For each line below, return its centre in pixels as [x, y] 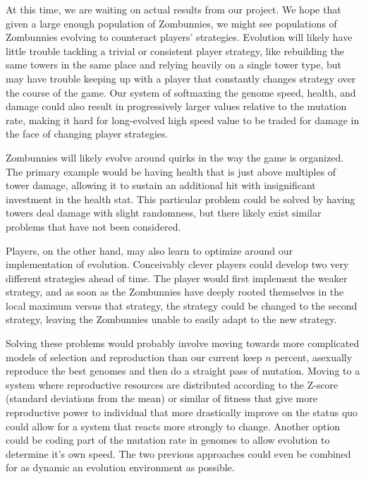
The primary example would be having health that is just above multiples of [171, 171]
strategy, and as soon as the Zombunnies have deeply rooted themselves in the [175, 292]
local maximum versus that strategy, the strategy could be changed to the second [182, 305]
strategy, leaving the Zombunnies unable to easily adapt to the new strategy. [171, 319]
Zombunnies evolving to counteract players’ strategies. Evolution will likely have [179, 37]
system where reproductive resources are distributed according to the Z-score [172, 384]
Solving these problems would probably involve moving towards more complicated [183, 343]
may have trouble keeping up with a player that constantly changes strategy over [181, 78]
